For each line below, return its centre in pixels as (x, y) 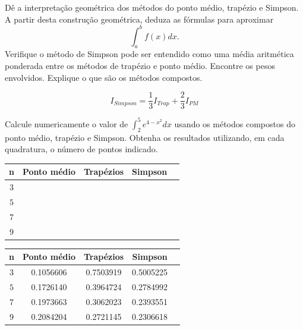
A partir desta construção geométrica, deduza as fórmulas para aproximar (139, 19)
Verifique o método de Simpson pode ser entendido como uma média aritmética (149, 54)
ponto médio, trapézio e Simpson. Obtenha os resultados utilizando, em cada (145, 137)
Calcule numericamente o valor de (67, 123)
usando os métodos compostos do (235, 123)
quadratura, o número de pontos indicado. (81, 149)
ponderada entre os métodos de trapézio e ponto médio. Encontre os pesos (140, 66)
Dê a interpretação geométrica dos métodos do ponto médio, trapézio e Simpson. (152, 7)
